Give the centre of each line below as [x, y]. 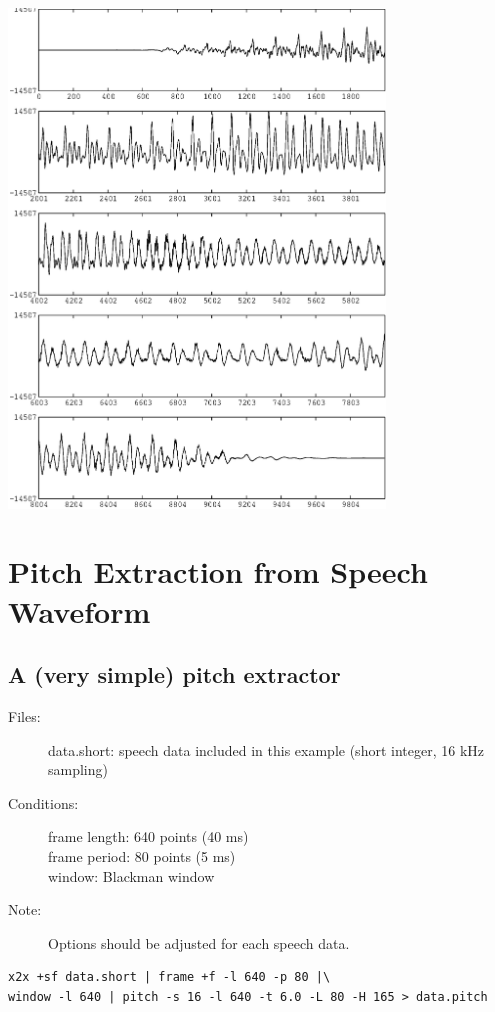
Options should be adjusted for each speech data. [199, 942]
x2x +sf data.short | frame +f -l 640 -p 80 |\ [169, 977]
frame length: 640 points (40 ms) [148, 836]
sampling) [78, 769]
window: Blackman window [131, 875]
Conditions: [43, 802]
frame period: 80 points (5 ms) [142, 855]
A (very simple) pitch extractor [174, 674]
